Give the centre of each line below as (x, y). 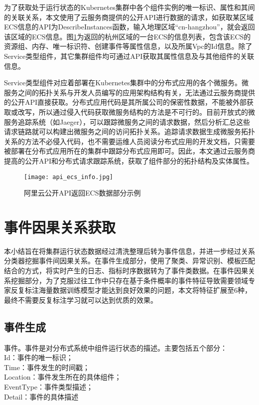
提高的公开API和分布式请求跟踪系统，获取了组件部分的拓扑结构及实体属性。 (129, 160)
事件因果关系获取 (60, 227)
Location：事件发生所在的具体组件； (63, 377)
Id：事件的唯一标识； (39, 357)
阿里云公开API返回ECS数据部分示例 (82, 193)
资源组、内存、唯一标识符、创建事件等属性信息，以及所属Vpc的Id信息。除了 (128, 46)
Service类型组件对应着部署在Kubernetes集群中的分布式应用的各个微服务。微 (126, 83)
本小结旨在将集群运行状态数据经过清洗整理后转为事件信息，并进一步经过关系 (129, 251)
